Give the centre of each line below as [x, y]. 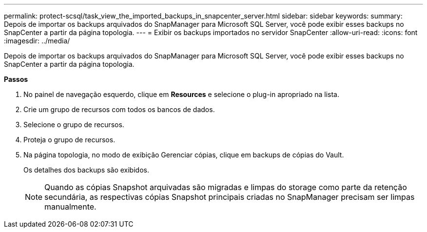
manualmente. [70, 207]
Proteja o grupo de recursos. [69, 140]
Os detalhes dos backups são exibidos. [86, 170]
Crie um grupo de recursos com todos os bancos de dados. [119, 109]
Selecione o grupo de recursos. [74, 125]
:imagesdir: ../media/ [37, 41]
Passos [16, 79]
